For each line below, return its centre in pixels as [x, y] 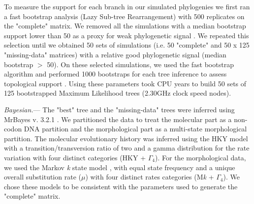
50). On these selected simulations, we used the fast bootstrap [140, 64]
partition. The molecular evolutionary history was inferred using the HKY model [126, 138]
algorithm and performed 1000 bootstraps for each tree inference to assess [115, 74]
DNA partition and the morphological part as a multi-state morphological [135, 129]
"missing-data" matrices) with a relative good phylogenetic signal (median [115, 54]
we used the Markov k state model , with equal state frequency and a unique [120, 167]
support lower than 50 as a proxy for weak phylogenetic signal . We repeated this [127, 35]
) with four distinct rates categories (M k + [150, 177]
